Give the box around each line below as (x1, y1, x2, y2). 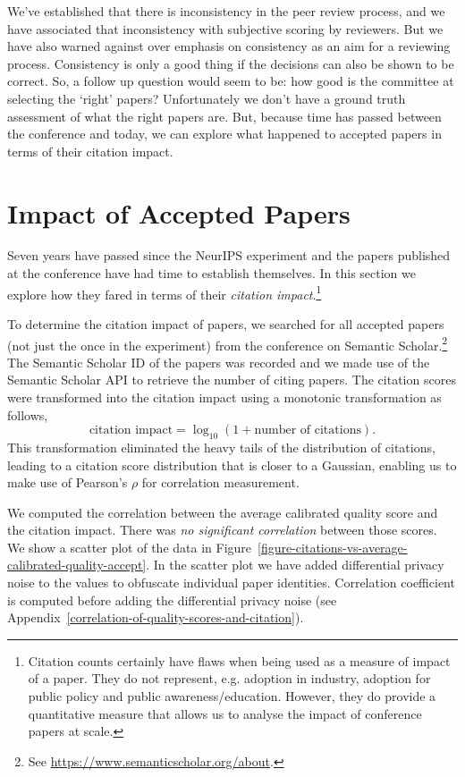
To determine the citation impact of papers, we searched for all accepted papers (7, 314, 444, 333)
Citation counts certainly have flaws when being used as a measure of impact (28, 651, 451, 670)
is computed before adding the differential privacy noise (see (7, 590, 337, 609)
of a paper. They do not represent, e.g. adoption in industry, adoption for (28, 669, 431, 688)
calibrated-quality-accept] (7, 555, 147, 574)
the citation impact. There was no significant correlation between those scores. (7, 520, 437, 539)
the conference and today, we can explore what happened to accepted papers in (7, 124, 442, 143)
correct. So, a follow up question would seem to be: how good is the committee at (7, 72, 454, 90)
